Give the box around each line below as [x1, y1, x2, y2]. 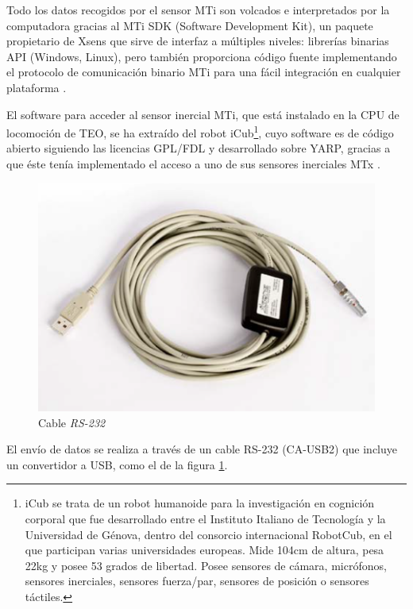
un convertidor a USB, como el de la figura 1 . [6, 456, 228, 472]
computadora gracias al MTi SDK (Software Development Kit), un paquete [6, 17, 373, 33]
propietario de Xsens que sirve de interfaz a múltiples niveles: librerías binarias [6, 33, 389, 49]
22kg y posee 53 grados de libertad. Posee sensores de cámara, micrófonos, [25, 557, 387, 573]
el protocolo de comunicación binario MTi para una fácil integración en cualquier [6, 64, 401, 80]
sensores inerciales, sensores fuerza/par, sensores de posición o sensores [25, 572, 369, 589]
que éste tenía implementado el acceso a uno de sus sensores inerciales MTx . [6, 156, 380, 172]
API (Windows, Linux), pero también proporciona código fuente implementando [6, 48, 397, 64]
